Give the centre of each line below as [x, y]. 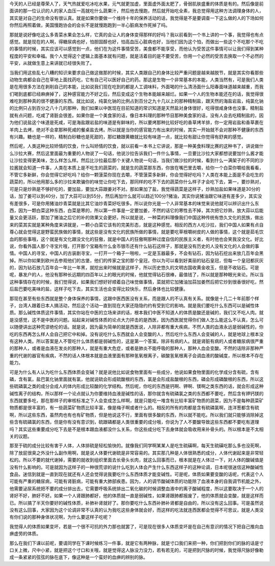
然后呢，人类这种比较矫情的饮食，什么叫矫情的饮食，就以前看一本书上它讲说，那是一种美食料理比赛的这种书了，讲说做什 [136, 146]
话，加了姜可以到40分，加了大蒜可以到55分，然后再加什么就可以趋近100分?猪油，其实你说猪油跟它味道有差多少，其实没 [136, 196]
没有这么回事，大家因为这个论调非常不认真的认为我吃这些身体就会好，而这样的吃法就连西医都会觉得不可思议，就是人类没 [136, 510]
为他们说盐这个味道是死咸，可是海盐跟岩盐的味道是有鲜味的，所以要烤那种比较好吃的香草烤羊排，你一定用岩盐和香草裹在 [136, 122]
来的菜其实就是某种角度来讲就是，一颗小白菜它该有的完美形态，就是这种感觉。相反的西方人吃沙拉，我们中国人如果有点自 [136, 225]
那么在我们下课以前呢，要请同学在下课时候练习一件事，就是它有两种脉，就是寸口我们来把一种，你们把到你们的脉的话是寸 [136, 543]
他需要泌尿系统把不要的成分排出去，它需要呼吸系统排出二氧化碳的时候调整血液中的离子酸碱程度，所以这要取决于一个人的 [136, 488]
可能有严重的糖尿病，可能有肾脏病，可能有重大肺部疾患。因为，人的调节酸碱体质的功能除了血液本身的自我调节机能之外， [136, 481]
